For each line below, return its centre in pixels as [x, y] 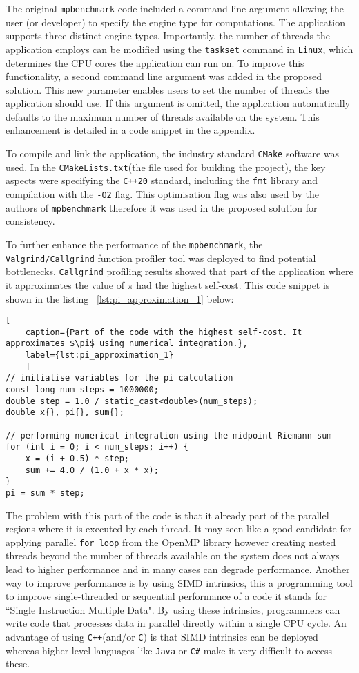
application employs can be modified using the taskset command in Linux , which [179, 49]
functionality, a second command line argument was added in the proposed [164, 76]
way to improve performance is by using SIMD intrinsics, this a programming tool [179, 582]
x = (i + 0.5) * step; [77, 458]
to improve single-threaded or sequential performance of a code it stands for [166, 596]
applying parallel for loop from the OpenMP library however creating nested [171, 542]
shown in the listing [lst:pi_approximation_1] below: [120, 298]
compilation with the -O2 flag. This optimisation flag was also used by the [162, 194]
